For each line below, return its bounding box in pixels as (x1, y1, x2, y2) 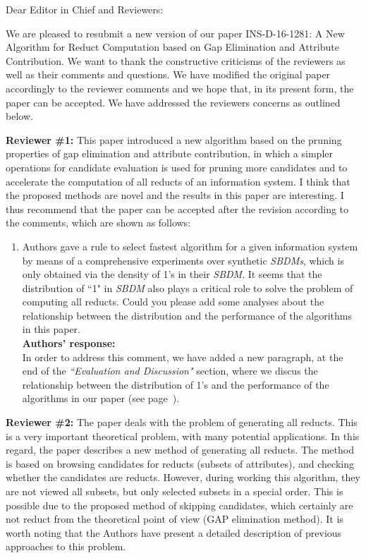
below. (6, 109, 33, 123)
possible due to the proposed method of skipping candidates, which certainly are (6, 497, 353, 512)
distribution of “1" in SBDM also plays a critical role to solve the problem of (22, 280, 353, 295)
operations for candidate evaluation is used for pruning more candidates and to (6, 159, 348, 174)
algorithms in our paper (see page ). (22, 391, 180, 406)
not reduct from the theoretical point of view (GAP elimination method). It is (6, 511, 343, 526)
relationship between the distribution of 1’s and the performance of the (22, 377, 329, 392)
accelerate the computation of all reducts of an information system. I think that (6, 174, 350, 188)
